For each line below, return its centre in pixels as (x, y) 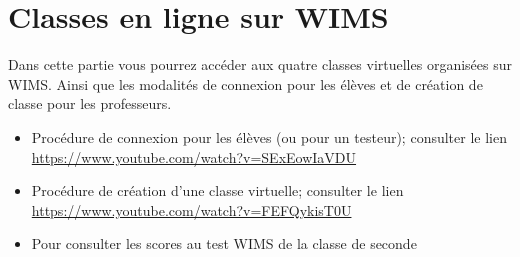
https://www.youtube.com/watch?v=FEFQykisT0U (191, 209)
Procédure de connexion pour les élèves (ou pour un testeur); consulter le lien (269, 136)
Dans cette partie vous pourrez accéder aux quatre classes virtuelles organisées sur (260, 64)
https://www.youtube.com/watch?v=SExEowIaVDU (194, 156)
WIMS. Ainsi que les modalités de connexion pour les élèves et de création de (245, 83)
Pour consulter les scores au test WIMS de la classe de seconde (224, 243)
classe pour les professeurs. (90, 103)
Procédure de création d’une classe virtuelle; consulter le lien (217, 190)
